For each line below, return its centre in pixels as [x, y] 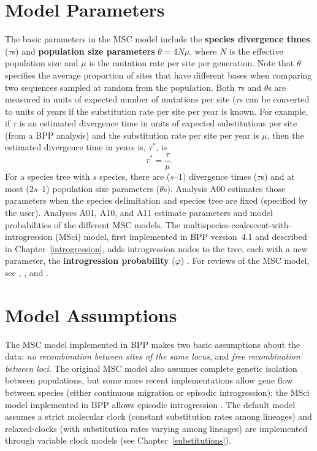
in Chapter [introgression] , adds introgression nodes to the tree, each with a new [156, 248]
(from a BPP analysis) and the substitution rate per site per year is [132, 135]
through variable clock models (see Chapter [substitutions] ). [118, 440]
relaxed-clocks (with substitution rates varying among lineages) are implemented [156, 428]
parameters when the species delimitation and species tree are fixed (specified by [156, 200]
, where [203, 51]
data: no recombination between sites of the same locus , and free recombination [153, 356]
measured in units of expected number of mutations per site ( [120, 99]
